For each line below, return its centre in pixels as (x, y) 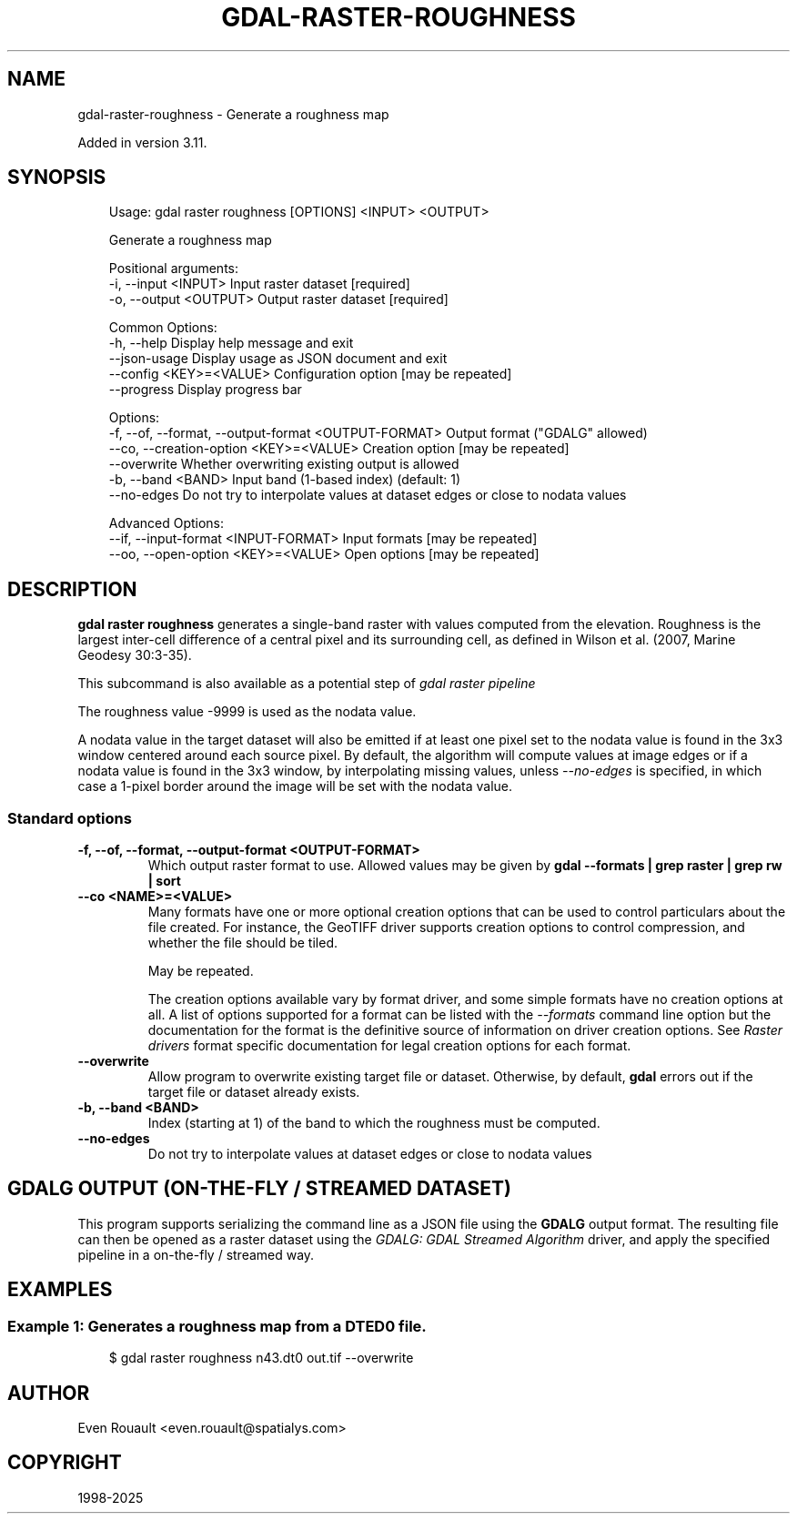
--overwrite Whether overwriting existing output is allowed (284, 464)
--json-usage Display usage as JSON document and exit (278, 359)
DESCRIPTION (72, 589)
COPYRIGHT (65, 1463)
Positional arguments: (173, 269)
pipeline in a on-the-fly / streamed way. (196, 1254)
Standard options (70, 818)
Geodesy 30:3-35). (135, 655)
